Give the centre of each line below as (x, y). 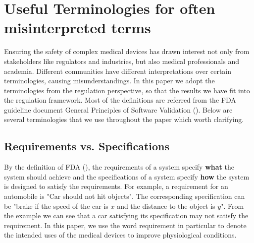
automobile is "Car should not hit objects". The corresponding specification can (125, 196)
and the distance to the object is (166, 206)
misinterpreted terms (77, 28)
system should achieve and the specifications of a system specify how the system (127, 176)
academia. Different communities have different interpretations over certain (118, 71)
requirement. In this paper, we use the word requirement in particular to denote (125, 225)
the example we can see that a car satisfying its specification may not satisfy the (126, 215)
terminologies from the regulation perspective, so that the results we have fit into (127, 90)
